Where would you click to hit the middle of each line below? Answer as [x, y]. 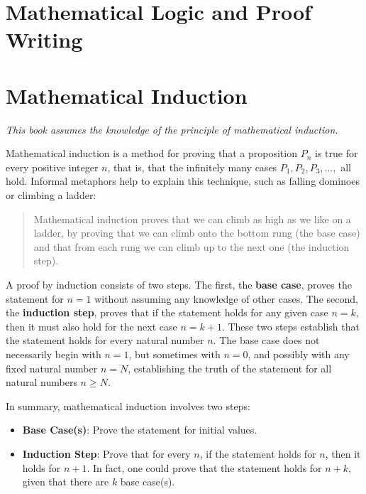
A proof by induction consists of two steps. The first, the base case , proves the [179, 285]
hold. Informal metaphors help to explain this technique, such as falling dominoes [183, 181]
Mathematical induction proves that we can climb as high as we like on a [192, 219]
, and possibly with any [299, 354]
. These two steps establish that [290, 326]
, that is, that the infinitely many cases [192, 167]
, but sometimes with [174, 354]
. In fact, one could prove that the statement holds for [204, 467]
